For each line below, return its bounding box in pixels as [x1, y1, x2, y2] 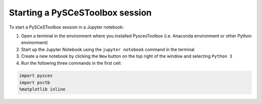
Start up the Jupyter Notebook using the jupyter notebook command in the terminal [21, 46, 195, 52]
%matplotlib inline [19, 87, 65, 92]
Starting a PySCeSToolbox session [9, 7, 152, 18]
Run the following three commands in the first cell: [21, 60, 122, 66]
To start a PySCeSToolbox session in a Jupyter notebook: [9, 24, 124, 30]
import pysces [19, 73, 53, 78]
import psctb [19, 80, 50, 85]
